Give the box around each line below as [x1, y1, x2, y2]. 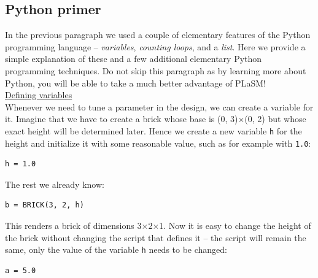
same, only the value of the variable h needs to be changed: [5, 243, 228, 256]
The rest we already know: [5, 177, 104, 190]
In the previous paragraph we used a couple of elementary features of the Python [5, 28, 311, 41]
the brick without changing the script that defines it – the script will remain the [5, 231, 306, 244]
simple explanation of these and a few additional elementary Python [5, 52, 262, 65]
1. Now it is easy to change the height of [159, 219, 311, 232]
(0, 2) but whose [244, 112, 306, 125]
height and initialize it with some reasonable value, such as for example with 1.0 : [5, 136, 311, 149]
